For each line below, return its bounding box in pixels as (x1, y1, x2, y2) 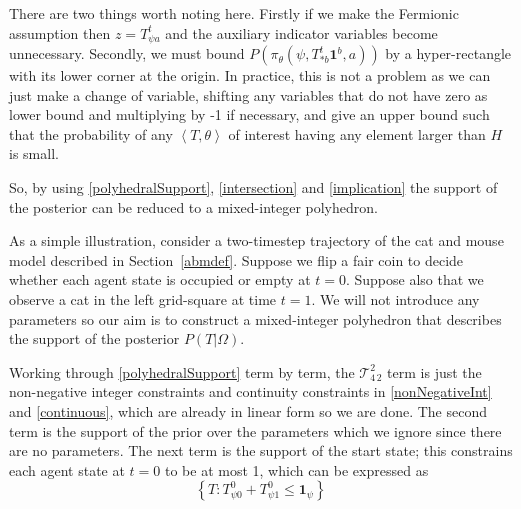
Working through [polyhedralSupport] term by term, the (9, 361, 355, 382)
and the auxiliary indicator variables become (165, 22, 438, 43)
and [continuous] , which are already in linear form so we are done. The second (9, 400, 487, 421)
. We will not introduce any (311, 288, 480, 309)
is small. (9, 143, 59, 164)
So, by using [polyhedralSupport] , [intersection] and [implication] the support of (9, 177, 498, 198)
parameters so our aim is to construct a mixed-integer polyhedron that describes (9, 308, 502, 329)
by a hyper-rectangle (385, 43, 512, 64)
